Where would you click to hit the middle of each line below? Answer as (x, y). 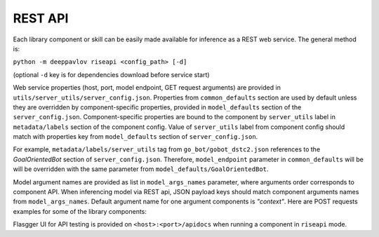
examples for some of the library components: (80, 211)
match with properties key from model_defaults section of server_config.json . (135, 137)
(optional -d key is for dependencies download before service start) (111, 74)
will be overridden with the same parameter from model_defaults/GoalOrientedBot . (141, 169)
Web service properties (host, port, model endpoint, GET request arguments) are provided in (147, 88)
